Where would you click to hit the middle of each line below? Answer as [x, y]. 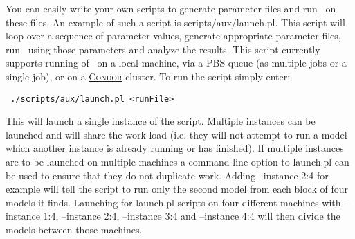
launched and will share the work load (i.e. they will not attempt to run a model [176, 134]
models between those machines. [74, 229]
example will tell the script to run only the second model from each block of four [177, 189]
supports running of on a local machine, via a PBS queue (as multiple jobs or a [176, 63]
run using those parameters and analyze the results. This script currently [163, 49]
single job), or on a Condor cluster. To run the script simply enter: [148, 76]
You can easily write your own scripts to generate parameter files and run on [171, 8]
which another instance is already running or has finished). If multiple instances [175, 148]
